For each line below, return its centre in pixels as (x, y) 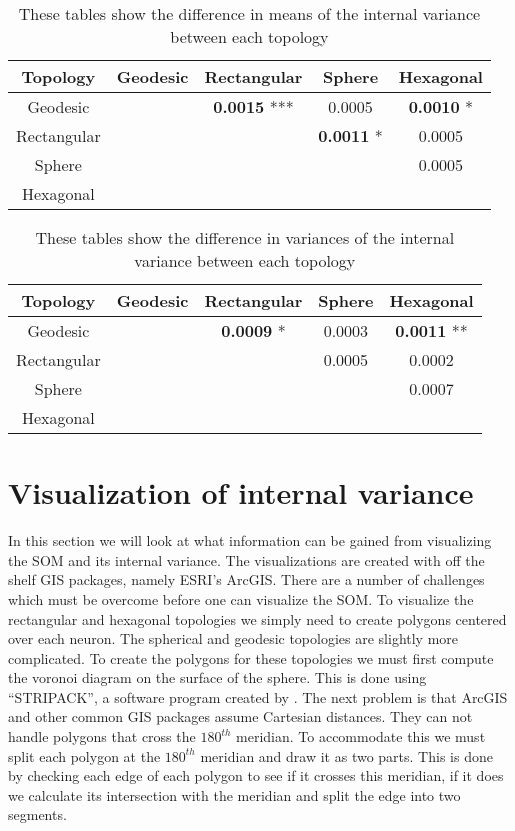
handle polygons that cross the (102, 736)
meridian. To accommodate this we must (361, 736)
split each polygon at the (84, 755)
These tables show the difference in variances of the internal (245, 237)
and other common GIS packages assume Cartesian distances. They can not (240, 716)
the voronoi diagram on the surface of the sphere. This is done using (217, 677)
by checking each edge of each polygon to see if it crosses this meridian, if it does (256, 775)
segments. (37, 814)
